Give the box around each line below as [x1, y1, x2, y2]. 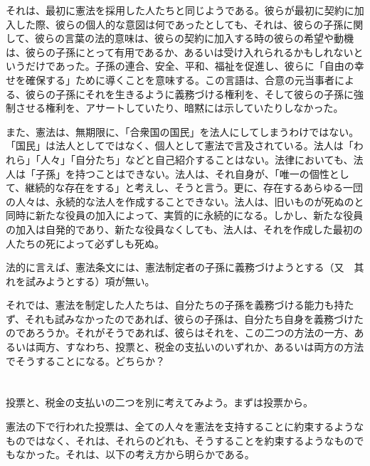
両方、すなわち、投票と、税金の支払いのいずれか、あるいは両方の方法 [35, 339, 364, 354]
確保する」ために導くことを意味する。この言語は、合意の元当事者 [25, 72, 334, 87]
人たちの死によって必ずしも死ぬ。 [6, 235, 164, 250]
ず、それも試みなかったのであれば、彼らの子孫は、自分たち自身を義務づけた [6, 311, 364, 326]
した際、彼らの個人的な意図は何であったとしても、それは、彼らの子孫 [15, 16, 344, 31]
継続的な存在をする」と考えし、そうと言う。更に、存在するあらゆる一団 [25, 180, 364, 195]
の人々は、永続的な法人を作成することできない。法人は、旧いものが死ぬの [6, 194, 354, 208]
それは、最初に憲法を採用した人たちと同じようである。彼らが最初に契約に [6, 3, 354, 17]
